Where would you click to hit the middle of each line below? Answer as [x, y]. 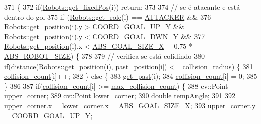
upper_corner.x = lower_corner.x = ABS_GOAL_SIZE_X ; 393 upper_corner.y [130, 105]
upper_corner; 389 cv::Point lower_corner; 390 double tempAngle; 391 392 [120, 96]
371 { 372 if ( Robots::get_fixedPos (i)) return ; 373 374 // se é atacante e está [122, 7]
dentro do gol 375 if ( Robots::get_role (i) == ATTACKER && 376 [108, 16]
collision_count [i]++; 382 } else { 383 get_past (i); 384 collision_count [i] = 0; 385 [131, 76]
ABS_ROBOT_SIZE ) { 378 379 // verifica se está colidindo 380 [105, 56]
